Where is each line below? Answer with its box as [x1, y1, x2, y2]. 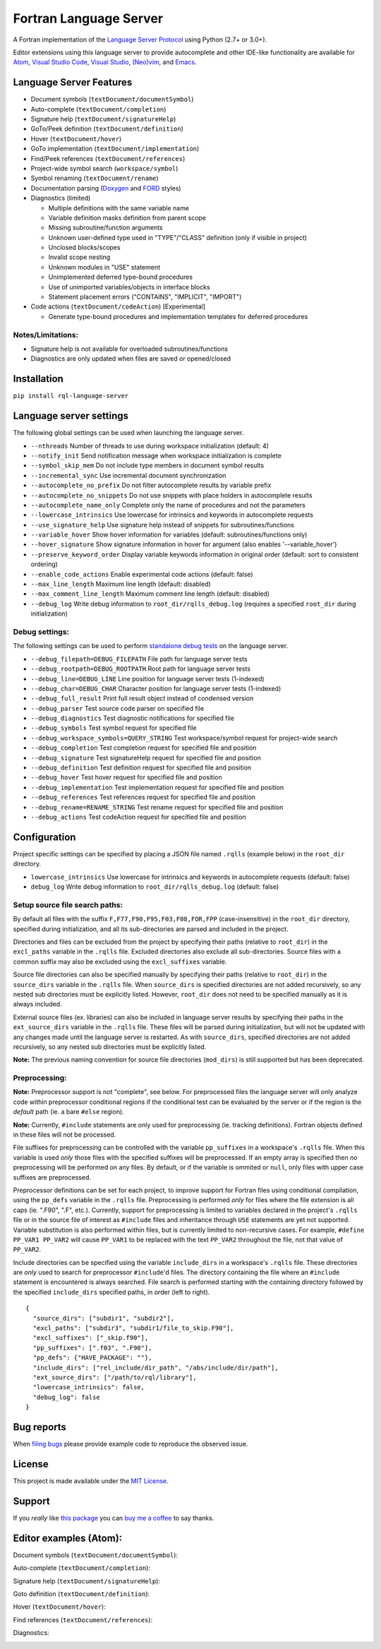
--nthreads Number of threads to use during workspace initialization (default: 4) [30, 441, 270, 450]
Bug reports [13, 1421, 67, 1433]
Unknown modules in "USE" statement [48, 263, 161, 271]
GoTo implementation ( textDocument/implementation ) [30, 145, 200, 153]
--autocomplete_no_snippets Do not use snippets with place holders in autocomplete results [30, 491, 313, 499]
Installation [13, 373, 64, 385]
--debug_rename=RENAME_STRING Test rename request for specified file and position [30, 803, 284, 811]
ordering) [30, 560, 58, 568]
